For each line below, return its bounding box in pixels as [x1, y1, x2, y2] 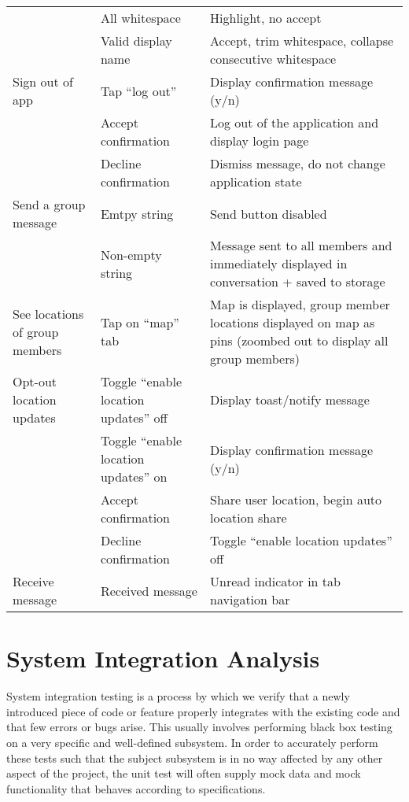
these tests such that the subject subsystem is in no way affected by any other [6, 749, 383, 766]
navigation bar [210, 590, 290, 608]
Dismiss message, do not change [210, 154, 385, 172]
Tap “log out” [100, 81, 177, 100]
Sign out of [13, 72, 73, 91]
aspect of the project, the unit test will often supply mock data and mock [6, 765, 361, 782]
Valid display [100, 31, 172, 50]
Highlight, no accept [210, 9, 322, 27]
